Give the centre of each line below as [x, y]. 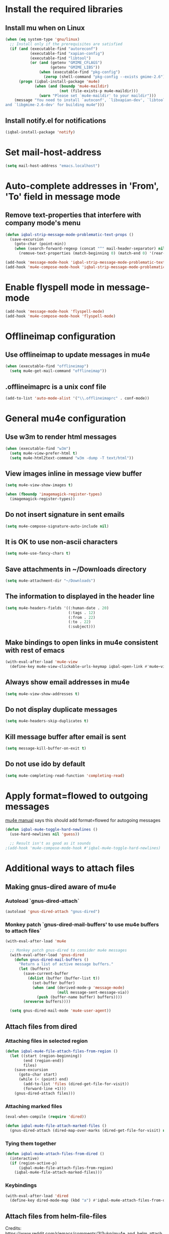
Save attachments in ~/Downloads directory [76, 569]
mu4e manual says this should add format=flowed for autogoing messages [83, 820]
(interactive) [24, 1159]
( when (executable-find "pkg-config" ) [80, 72]
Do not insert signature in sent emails [65, 515]
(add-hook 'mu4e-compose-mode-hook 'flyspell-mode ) [60, 316]
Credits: [13, 1228]
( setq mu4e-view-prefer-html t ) [44, 453]
